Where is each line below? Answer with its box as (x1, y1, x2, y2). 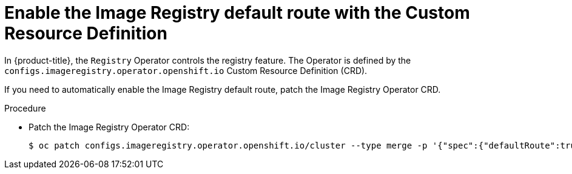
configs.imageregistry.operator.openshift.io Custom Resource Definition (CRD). (4, 65, 368, 76)
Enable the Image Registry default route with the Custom (4, 2, 470, 23)
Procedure (4, 102, 46, 113)
